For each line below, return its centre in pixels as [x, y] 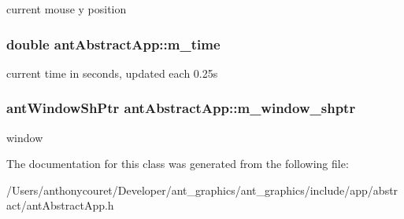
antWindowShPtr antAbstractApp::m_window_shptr [181, 108]
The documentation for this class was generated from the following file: [178, 164]
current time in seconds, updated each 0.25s [112, 73]
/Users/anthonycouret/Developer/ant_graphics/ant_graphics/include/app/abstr [202, 190]
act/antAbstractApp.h [60, 205]
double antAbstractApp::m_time [113, 44]
